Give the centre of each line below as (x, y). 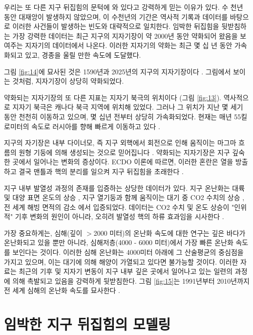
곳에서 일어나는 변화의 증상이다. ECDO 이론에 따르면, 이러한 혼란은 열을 (123, 162)
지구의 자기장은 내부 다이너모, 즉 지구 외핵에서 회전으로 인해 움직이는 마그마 (120, 143)
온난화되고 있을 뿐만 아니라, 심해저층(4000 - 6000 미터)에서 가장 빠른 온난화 (119, 242)
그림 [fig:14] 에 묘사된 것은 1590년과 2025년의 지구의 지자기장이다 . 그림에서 (117, 71)
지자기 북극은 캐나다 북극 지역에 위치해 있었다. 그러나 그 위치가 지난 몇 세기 (128, 107)
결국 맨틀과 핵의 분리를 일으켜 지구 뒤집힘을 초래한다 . (101, 171)
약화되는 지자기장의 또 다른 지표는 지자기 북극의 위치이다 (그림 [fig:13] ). (113, 97)
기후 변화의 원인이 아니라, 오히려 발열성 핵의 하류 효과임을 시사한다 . (119, 216)
